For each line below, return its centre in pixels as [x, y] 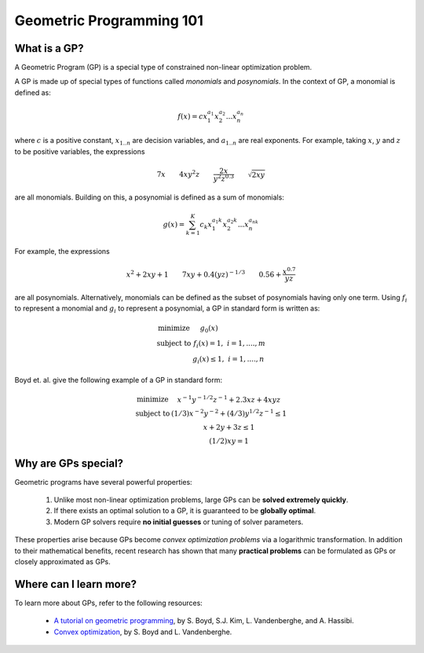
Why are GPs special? [69, 463]
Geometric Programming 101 [109, 20]
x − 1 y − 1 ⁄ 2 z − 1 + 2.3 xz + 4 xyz [229, 399]
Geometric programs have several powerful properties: [103, 482]
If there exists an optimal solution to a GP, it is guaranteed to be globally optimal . [185, 511]
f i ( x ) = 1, [208, 344]
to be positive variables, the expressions [80, 151]
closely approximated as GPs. [62, 561]
